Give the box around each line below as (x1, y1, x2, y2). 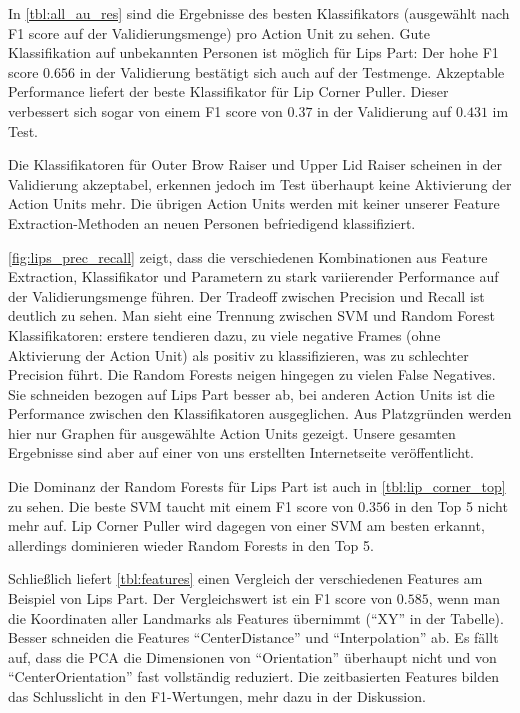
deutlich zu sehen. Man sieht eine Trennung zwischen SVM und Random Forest (8, 305, 495, 326)
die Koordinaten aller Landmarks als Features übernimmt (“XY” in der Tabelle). (8, 607, 504, 628)
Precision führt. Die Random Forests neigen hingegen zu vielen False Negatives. (8, 364, 496, 385)
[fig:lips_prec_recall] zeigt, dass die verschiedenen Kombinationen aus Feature (8, 246, 488, 267)
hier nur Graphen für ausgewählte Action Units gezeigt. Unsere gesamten (8, 422, 456, 443)
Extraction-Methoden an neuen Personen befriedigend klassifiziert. (8, 212, 416, 233)
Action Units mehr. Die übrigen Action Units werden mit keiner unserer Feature (8, 193, 500, 214)
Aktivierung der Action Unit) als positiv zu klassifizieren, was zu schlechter (8, 344, 469, 365)
